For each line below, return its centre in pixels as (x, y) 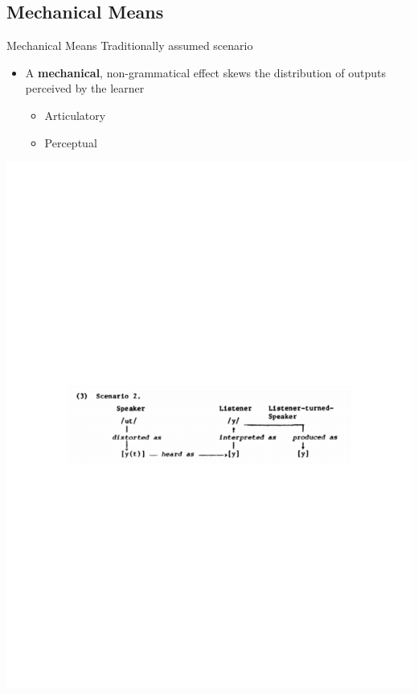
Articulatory (75, 115)
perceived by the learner (85, 88)
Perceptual (71, 142)
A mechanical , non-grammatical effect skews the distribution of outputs (205, 72)
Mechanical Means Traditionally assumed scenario (130, 45)
